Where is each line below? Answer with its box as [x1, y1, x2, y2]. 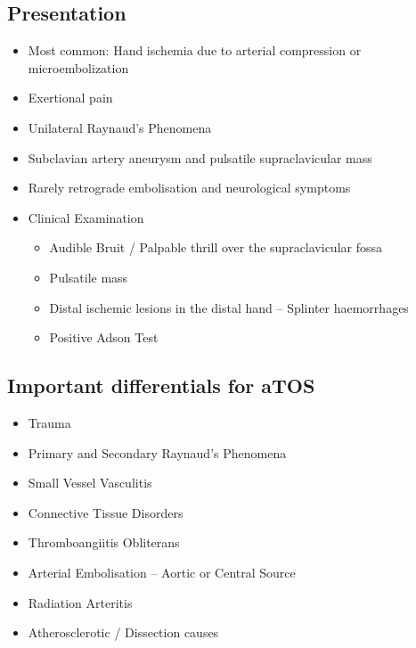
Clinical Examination [28, 208, 144, 226]
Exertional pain [28, 88, 113, 107]
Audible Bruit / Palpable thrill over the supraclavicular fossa [49, 238, 383, 257]
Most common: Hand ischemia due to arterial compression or [28, 41, 362, 60]
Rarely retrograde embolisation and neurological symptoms [28, 178, 351, 197]
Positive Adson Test [49, 328, 159, 347]
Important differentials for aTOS [7, 372, 315, 399]
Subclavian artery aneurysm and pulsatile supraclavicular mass [28, 148, 372, 167]
